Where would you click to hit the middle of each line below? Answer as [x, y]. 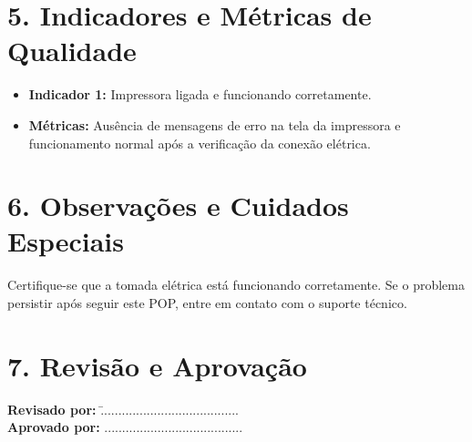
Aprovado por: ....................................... [125, 427]
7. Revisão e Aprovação [157, 365]
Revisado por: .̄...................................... [123, 409]
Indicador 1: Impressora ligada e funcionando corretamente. [200, 94]
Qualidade [72, 51]
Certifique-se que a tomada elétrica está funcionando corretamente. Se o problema [236, 285]
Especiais [66, 241]
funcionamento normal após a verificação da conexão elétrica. [200, 143]
